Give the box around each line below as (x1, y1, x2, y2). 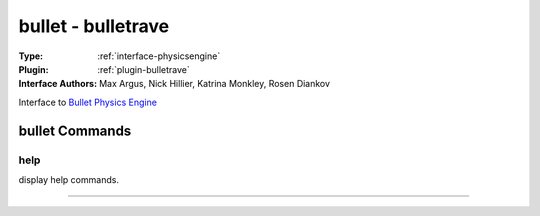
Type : (18, 50, 44, 62)
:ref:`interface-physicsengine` (97, 50, 221, 62)
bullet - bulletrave (18, 15, 170, 37)
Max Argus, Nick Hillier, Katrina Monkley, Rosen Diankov (98, 78, 330, 90)
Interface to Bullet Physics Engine (18, 96, 157, 108)
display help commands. (18, 173, 120, 185)
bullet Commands (18, 122, 132, 139)
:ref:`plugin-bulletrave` (97, 63, 190, 75)
